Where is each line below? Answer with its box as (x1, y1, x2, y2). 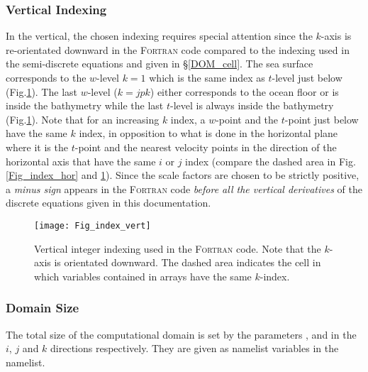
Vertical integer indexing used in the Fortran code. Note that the (34, 241, 321, 256)
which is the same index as (149, 70, 265, 84)
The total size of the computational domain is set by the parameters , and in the (6, 327, 357, 341)
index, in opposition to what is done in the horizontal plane (79, 126, 338, 141)
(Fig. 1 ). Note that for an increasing (6, 111, 160, 126)
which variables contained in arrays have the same (34, 268, 252, 283)
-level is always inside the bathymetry (169, 98, 334, 113)
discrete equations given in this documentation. (6, 195, 211, 210)
